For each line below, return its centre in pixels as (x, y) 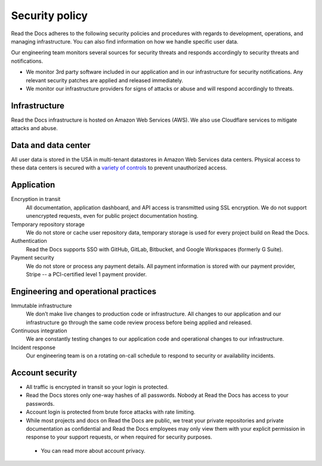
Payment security (33, 258)
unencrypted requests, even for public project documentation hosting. (112, 216)
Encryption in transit (36, 199)
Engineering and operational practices (84, 291)
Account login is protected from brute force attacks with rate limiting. (111, 412)
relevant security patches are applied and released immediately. (105, 80)
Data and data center (51, 145)
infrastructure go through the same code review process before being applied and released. (139, 322)
